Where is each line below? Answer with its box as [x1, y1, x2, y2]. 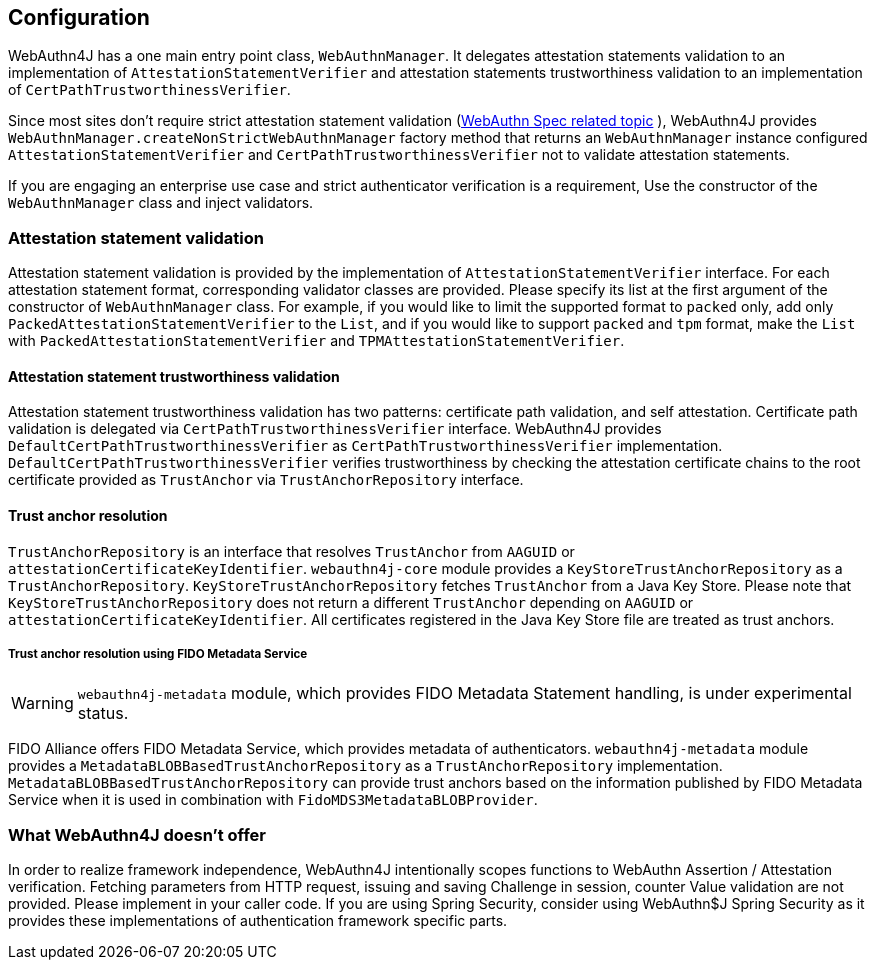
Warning [11, 693, 74, 714]
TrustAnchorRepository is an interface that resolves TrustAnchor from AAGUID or [8, 542, 575, 560]
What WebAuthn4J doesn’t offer [8, 824, 266, 845]
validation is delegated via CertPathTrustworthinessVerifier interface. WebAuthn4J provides [8, 420, 662, 438]
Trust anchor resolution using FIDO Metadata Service [8, 647, 308, 661]
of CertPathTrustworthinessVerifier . [8, 81, 291, 99]
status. [77, 703, 129, 724]
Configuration [8, 5, 150, 30]
